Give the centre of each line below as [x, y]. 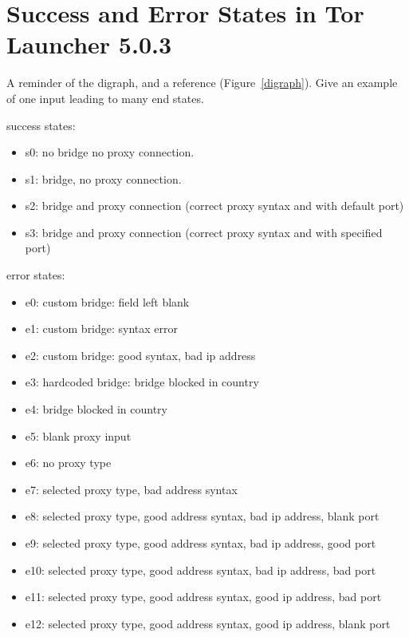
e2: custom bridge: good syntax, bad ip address [140, 355]
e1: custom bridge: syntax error [102, 328]
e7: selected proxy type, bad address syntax [131, 489]
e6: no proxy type [68, 463]
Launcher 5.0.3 [89, 44]
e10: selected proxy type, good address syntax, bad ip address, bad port [201, 570]
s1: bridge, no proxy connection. [103, 178]
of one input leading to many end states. [105, 98]
